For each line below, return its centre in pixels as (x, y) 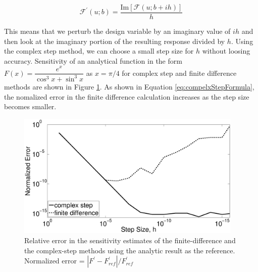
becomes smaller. (30, 106)
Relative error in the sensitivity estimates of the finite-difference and (130, 240)
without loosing (226, 51)
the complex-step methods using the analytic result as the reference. (130, 250)
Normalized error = (55, 261)
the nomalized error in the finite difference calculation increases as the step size (127, 96)
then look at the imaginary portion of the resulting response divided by (115, 41)
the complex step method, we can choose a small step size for (99, 51)
